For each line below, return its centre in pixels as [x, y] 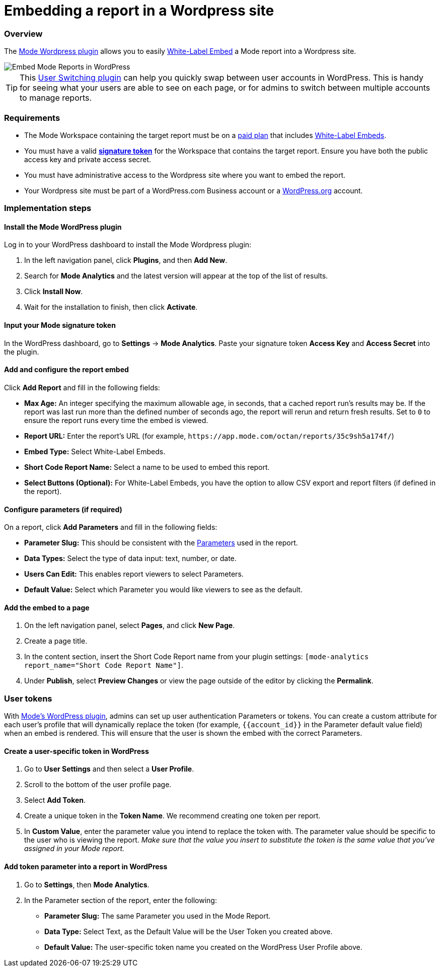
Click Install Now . [54, 292]
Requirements [32, 118]
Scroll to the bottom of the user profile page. [98, 785]
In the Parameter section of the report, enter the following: [121, 900]
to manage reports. [56, 98]
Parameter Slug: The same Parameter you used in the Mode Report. [158, 916]
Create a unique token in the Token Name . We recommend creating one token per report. [172, 816]
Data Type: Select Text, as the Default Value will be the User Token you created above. [189, 931]
